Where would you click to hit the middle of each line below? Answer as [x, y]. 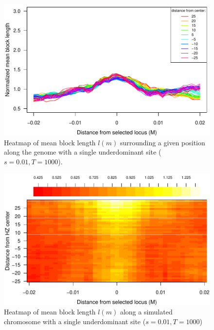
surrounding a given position [162, 142]
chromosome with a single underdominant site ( [75, 321]
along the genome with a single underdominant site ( [83, 152]
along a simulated [146, 312]
